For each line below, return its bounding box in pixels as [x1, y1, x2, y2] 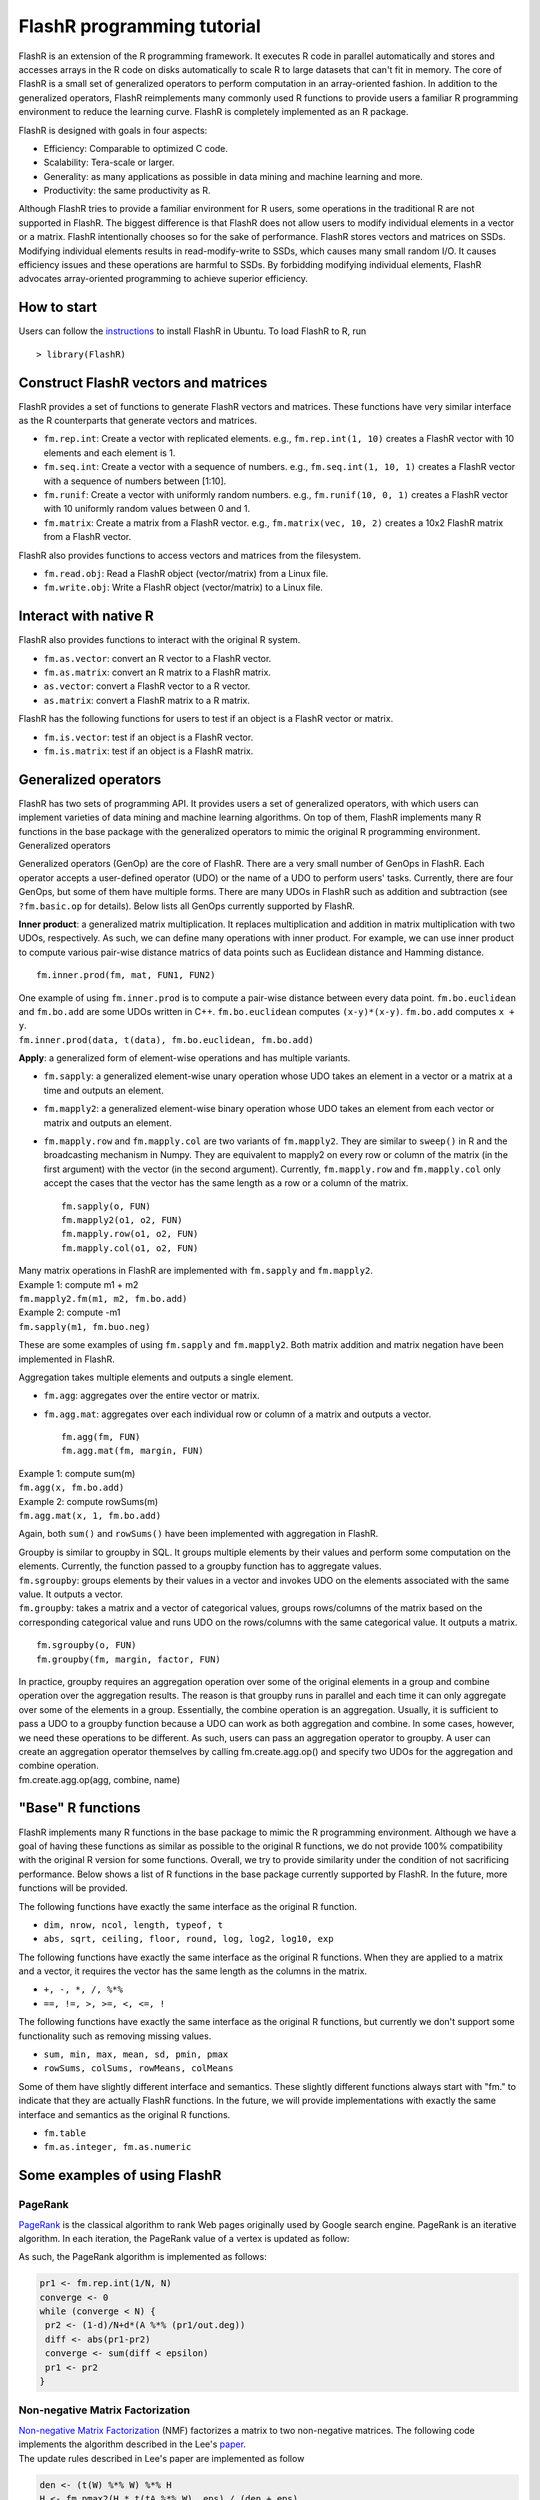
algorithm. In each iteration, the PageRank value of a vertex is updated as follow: [18, 2232, 350, 2244]
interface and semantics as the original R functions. [18, 2108, 231, 2120]
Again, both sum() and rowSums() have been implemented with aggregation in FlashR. [18, 1528, 379, 1540]
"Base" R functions [18, 1800, 141, 1817]
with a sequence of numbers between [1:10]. [43, 475, 227, 487]
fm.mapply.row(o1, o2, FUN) [61, 1228, 199, 1240]
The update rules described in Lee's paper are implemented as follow [18, 2452, 305, 2464]
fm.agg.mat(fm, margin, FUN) [61, 1445, 204, 1457]
